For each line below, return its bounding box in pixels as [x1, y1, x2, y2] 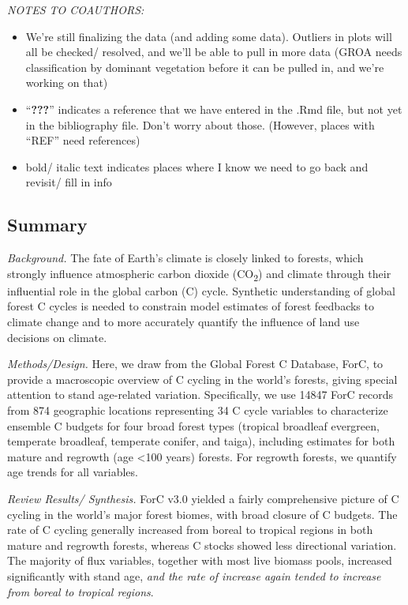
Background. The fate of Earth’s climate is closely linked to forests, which [7, 250, 364, 266]
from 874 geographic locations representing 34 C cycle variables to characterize [7, 402, 388, 419]
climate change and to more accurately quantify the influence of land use [7, 314, 360, 330]
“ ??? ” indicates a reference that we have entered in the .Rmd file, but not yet [25, 100, 402, 117]
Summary [7, 212, 88, 237]
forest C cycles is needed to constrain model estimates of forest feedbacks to [7, 298, 374, 314]
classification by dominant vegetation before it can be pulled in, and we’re [25, 58, 384, 75]
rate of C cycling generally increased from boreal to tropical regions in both [7, 521, 373, 538]
